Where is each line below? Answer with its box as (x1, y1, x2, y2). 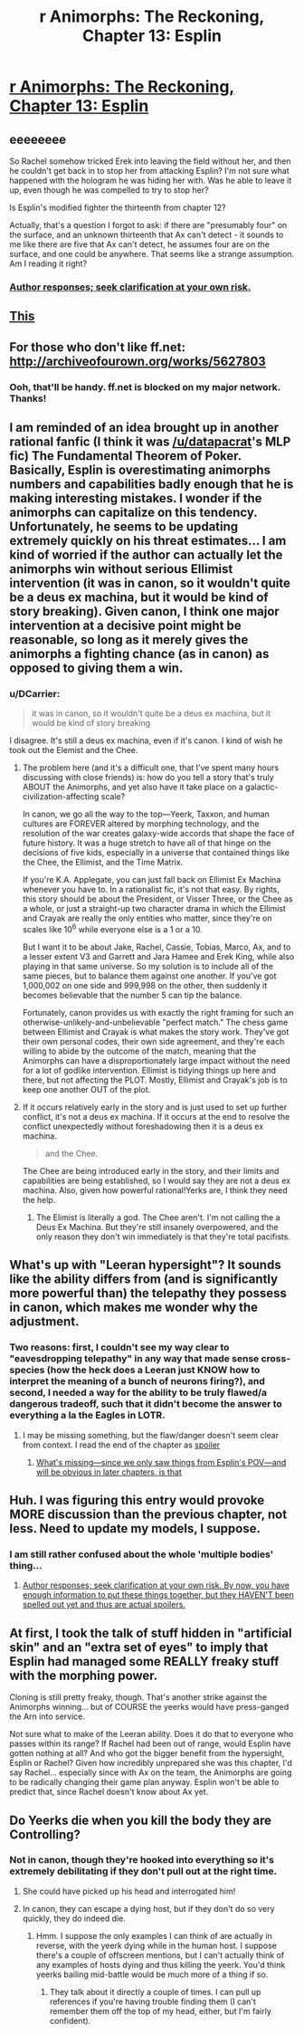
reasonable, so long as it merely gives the (9, 632, 249, 648)
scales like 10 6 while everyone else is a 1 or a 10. (22, 922, 203, 934)
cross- (261, 1352, 291, 1365)
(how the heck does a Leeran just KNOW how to (46, 1364, 261, 1377)
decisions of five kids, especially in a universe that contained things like (22, 847, 290, 858)
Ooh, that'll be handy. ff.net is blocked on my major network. (9, 380, 280, 393)
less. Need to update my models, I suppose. (9, 1521, 261, 1536)
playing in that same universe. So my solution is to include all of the (22, 960, 274, 971)
